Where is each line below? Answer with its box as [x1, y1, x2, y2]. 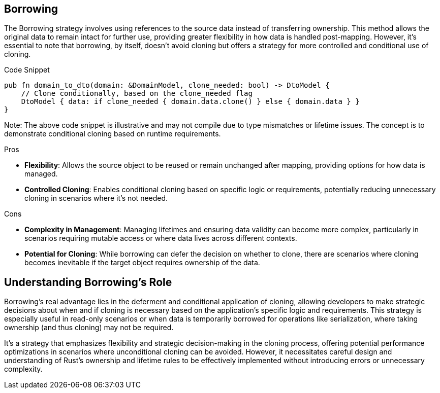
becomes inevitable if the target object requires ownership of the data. [24, 258, 260, 267]
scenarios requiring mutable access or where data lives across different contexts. [24, 234, 297, 243]
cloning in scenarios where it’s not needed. [24, 194, 168, 203]
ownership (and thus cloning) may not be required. [4, 323, 174, 332]
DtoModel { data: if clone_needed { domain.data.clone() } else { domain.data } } [21, 97, 360, 106]
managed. [24, 169, 58, 178]
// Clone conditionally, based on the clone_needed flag [21, 89, 253, 98]
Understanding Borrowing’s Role [4, 275, 172, 289]
